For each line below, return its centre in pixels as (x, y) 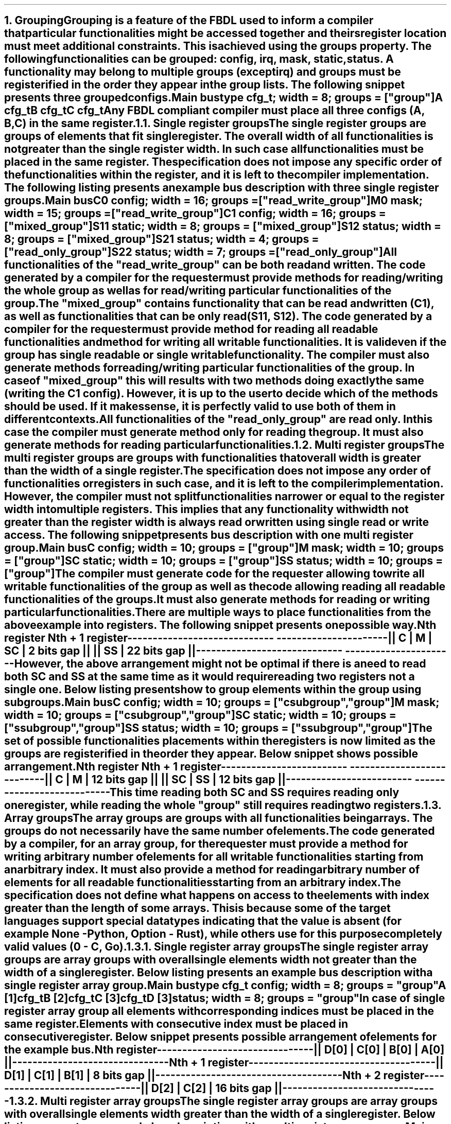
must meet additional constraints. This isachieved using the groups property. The (218, 46)
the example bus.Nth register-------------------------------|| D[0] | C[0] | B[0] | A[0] (224, 1050)
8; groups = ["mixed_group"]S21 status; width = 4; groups (157, 239)
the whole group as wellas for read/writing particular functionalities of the (198, 291)
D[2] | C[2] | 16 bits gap (211, 1088)
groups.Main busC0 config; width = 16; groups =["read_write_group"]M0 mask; (213, 201)
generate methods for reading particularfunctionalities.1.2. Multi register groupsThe (224, 445)
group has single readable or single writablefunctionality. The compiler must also (217, 355)
